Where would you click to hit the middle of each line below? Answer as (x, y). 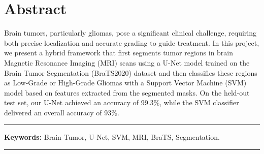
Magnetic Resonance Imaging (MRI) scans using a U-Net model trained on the (127, 62)
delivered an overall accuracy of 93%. (62, 112)
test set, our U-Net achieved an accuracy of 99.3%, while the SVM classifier (122, 102)
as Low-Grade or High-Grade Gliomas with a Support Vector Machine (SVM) (125, 83)
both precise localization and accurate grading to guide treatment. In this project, (132, 42)
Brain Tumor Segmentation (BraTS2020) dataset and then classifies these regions (131, 72)
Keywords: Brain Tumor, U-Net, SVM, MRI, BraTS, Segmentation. (112, 137)
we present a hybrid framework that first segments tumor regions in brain (119, 53)
